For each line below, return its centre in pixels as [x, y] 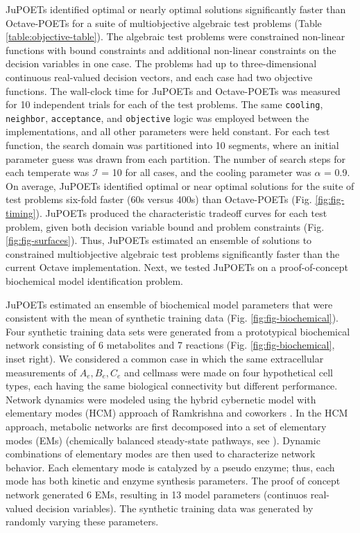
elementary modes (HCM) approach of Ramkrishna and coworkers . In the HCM [177, 413]
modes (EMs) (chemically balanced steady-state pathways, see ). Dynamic [163, 440]
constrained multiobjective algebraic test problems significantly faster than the [173, 253]
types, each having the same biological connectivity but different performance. [172, 386]
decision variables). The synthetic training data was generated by [174, 508]
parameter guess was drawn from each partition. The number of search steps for [175, 158]
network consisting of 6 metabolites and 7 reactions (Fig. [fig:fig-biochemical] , [170, 345]
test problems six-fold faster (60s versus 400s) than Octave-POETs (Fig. [159, 199]
